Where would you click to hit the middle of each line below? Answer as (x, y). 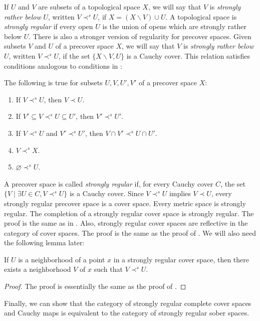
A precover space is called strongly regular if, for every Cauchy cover (109, 183)
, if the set (74, 55)
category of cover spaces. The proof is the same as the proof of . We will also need (130, 232)
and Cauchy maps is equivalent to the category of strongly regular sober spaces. (127, 313)
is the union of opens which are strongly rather (174, 26)
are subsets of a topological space (89, 7)
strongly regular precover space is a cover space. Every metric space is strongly (125, 203)
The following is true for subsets (53, 83)
